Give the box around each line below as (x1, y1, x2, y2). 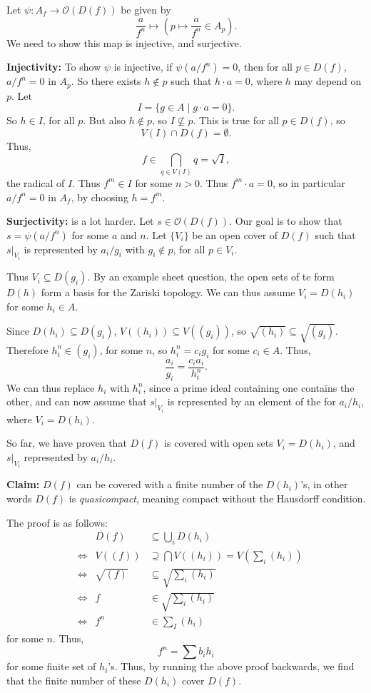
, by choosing (71, 189, 128, 204)
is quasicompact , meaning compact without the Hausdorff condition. (68, 490, 366, 505)
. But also (83, 113, 126, 128)
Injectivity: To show (6, 59, 101, 74)
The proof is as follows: (6, 515, 108, 530)
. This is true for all (193, 113, 279, 128)
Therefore (6, 342, 49, 357)
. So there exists (71, 74, 141, 88)
